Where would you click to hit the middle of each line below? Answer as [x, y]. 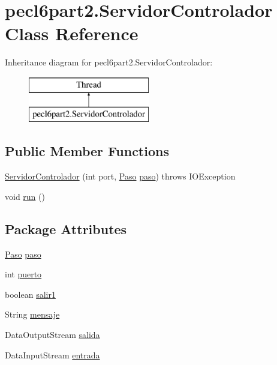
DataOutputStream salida [52, 335]
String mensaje [32, 314]
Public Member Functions [87, 151]
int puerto [23, 274]
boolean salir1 [30, 294]
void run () [25, 196]
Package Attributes [66, 228]
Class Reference [72, 33]
